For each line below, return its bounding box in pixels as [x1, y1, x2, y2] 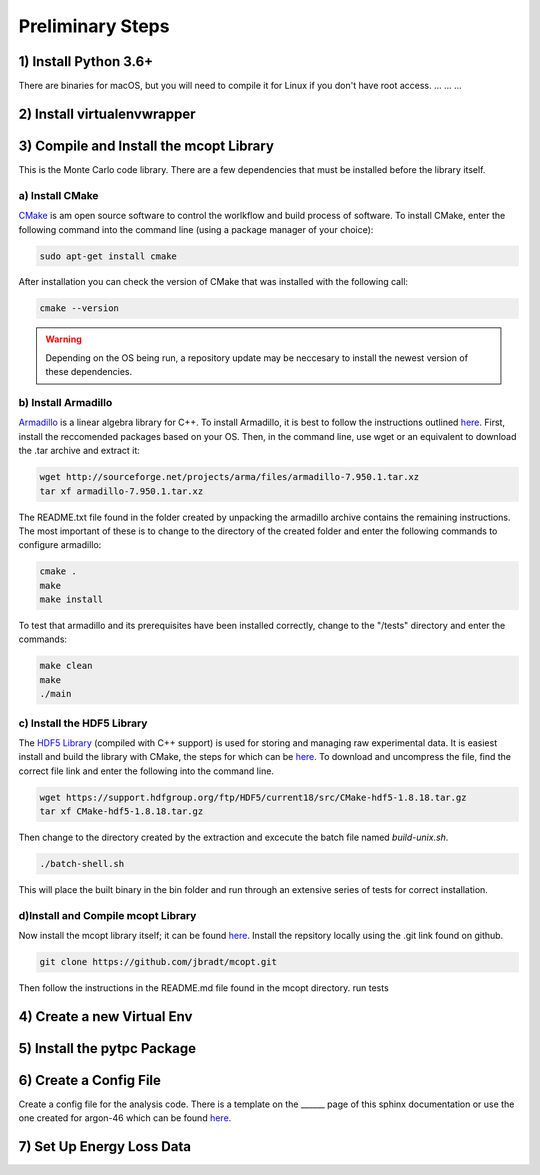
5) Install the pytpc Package [18, 1040, 197, 1057]
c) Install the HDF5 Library [18, 716, 148, 730]
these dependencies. [45, 366, 133, 378]
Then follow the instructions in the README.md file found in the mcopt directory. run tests [18, 982, 389, 994]
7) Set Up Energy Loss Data [18, 1138, 192, 1155]
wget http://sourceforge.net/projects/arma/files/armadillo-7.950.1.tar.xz [39, 471, 420, 483]
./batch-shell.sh [39, 858, 125, 870]
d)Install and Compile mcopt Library [18, 908, 197, 922]
